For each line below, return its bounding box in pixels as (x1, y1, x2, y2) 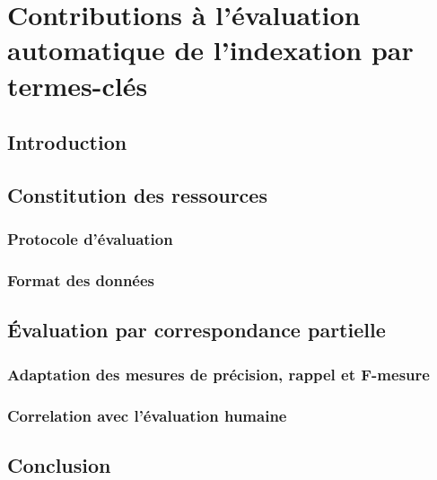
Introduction (7, 128, 127, 156)
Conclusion (7, 450, 111, 478)
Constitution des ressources (7, 180, 267, 208)
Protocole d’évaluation (7, 228, 173, 250)
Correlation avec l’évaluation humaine (7, 404, 287, 426)
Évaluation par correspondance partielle (7, 316, 386, 344)
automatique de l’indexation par (7, 31, 414, 68)
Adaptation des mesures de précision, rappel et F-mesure (7, 362, 430, 385)
